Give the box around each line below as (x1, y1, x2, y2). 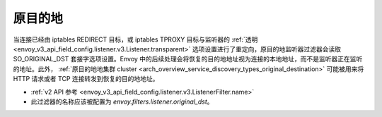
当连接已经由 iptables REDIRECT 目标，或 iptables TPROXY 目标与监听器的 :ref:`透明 (13, 35, 258, 44)
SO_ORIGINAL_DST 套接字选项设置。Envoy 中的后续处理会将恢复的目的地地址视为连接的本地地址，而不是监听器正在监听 (13, 55, 363, 63)
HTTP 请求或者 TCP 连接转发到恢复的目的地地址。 (13, 75, 159, 83)
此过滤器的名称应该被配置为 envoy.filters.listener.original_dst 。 (30, 97, 214, 106)
